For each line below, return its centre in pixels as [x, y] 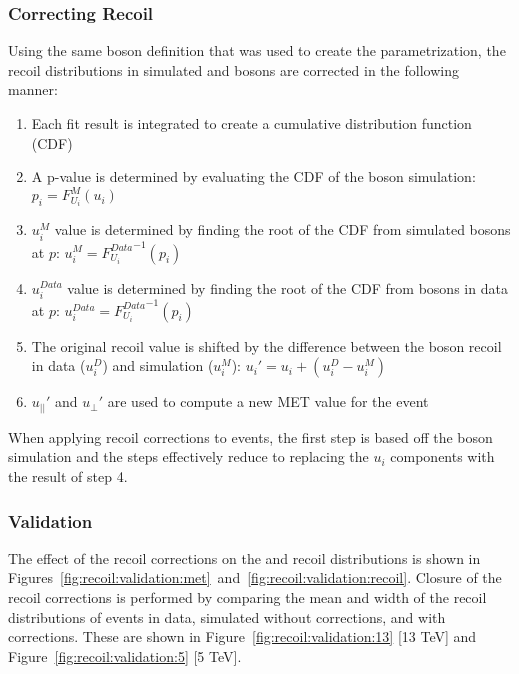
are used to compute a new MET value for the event [268, 401]
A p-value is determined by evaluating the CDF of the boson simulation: [253, 176]
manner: [33, 89]
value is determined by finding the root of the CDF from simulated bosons [282, 229]
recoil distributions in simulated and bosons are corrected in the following [233, 69]
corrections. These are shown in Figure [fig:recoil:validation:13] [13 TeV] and [242, 636]
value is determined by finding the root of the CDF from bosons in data [287, 287]
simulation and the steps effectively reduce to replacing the [188, 456]
